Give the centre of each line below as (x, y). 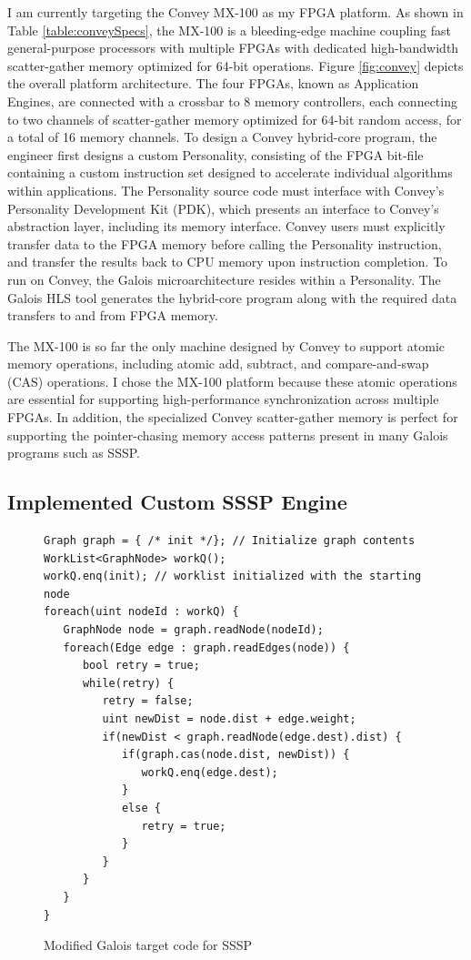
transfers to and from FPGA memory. (113, 315)
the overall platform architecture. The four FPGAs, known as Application (213, 83)
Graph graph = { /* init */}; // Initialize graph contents (230, 541)
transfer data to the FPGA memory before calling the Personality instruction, (225, 243)
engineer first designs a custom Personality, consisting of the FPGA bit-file (215, 154)
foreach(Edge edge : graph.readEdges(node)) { (206, 647)
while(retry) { (128, 683)
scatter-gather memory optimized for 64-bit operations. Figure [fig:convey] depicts (235, 65)
